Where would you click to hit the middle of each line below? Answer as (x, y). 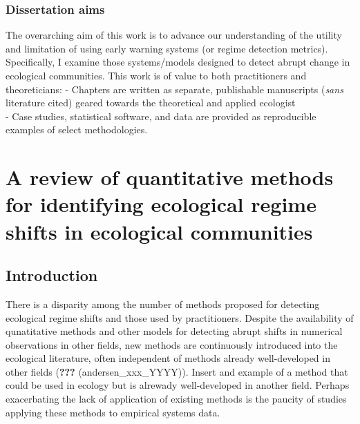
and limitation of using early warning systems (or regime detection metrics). (167, 48)
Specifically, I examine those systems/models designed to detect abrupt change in (178, 62)
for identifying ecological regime (161, 204)
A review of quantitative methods (170, 177)
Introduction (52, 275)
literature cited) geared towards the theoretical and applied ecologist (151, 103)
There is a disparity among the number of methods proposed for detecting (163, 303)
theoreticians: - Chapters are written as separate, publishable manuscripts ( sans (174, 89)
